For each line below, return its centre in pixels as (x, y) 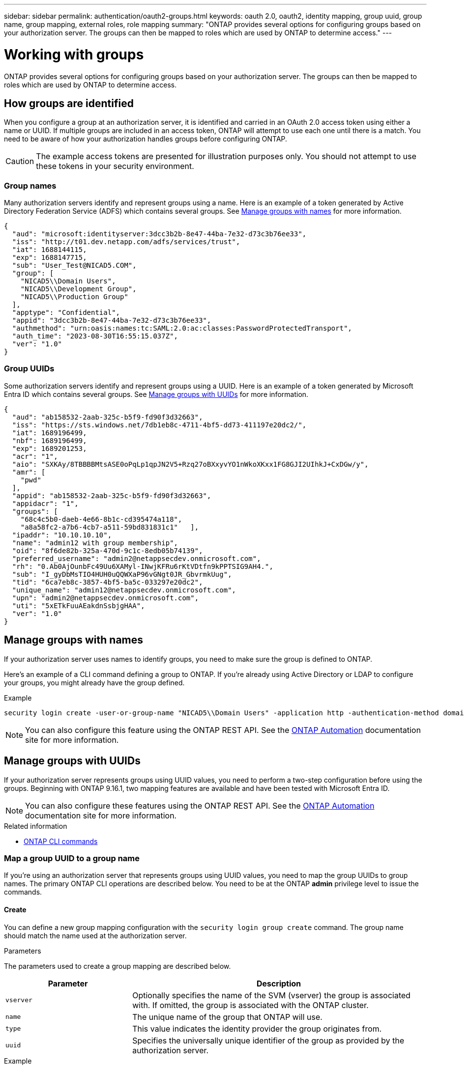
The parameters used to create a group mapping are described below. (117, 966)
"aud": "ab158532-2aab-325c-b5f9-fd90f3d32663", (107, 417)
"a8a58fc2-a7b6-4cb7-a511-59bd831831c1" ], (110, 527)
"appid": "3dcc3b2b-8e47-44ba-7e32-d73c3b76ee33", (112, 321)
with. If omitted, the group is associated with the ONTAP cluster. (250, 1005)
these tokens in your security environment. (115, 166)
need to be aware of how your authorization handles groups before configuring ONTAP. (146, 139)
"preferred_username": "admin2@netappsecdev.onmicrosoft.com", (136, 558)
